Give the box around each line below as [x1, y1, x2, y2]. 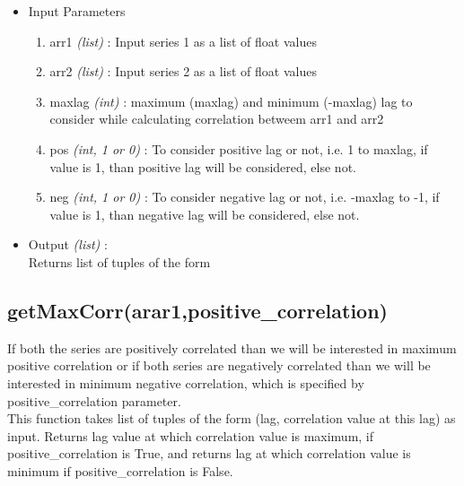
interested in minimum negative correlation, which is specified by [7, 373, 364, 392]
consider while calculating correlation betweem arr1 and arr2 [49, 109, 384, 128]
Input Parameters [28, 2, 126, 20]
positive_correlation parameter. [7, 391, 181, 410]
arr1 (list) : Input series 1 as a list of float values [49, 31, 317, 50]
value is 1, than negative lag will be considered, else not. [49, 204, 360, 223]
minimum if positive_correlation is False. [7, 461, 233, 480]
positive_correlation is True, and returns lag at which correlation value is [7, 444, 411, 463]
